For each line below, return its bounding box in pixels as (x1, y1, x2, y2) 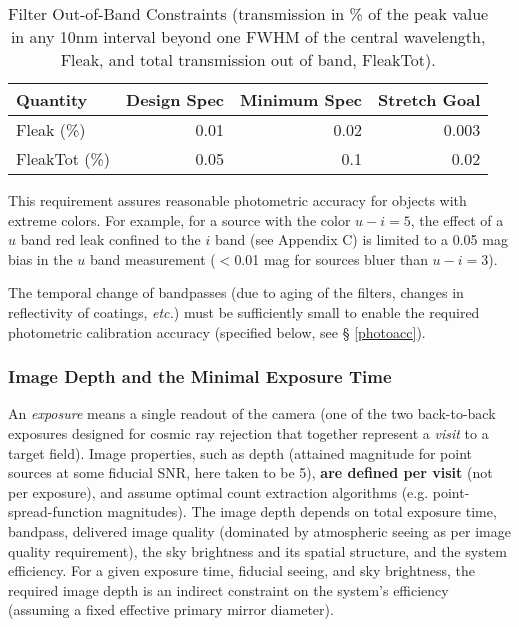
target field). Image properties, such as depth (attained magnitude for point (8, 442, 472, 463)
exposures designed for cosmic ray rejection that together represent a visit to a (8, 422, 489, 443)
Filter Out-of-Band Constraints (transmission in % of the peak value (8, 2, 489, 25)
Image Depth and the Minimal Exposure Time (8, 364, 392, 389)
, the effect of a (410, 209, 504, 230)
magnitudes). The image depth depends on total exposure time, (107, 501, 497, 522)
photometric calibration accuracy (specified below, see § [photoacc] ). (8, 321, 426, 342)
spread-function (8, 501, 103, 522)
